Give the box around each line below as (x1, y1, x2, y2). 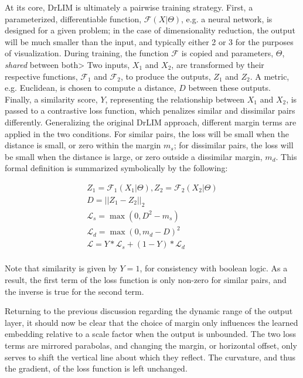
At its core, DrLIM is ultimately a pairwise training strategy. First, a (5, 1, 253, 13)
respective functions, (5, 70, 78, 82)
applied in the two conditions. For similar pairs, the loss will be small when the (5, 127, 289, 139)
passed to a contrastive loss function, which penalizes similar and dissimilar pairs (5, 104, 295, 117)
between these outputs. (188, 81, 271, 94)
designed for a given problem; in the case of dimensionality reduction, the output (5, 24, 295, 36)
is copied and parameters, (181, 47, 274, 59)
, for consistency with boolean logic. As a (139, 262, 288, 274)
